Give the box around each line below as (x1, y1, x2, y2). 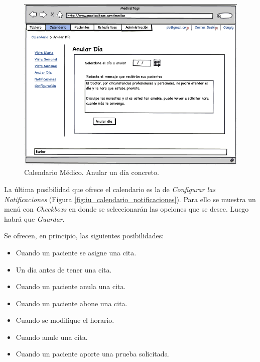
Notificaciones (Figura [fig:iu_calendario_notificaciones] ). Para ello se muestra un (4, 194, 256, 204)
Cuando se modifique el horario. (16, 315, 114, 325)
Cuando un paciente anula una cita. (16, 281, 126, 292)
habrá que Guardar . (4, 213, 65, 224)
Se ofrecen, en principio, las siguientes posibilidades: (4, 230, 164, 241)
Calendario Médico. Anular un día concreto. (24, 167, 159, 177)
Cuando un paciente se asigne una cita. (16, 247, 137, 257)
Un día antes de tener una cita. (16, 264, 112, 275)
